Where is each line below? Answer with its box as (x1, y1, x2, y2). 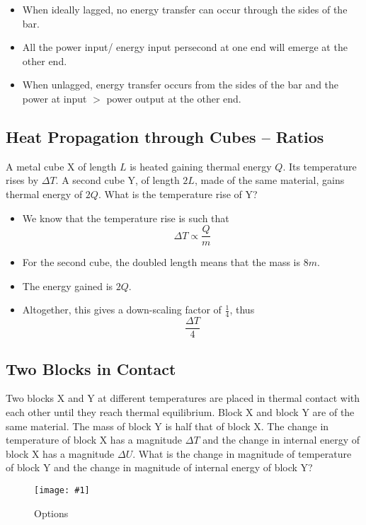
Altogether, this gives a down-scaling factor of (22, 302, 222, 317)
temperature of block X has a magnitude (6, 432, 183, 447)
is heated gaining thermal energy (130, 158, 272, 173)
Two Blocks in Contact (6, 357, 176, 379)
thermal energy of (6, 186, 83, 201)
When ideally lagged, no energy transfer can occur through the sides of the (22, 2, 348, 16)
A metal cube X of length (6, 158, 117, 173)
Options (34, 505, 69, 520)
